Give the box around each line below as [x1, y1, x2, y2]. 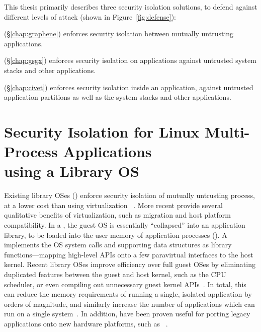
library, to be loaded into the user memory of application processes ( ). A [4, 229, 227, 240]
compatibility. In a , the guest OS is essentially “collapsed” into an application [4, 220, 245, 230]
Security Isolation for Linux [4, 121, 200, 142]
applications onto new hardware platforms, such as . [4, 318, 168, 328]
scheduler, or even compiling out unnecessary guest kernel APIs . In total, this [4, 279, 246, 289]
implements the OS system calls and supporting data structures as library [4, 239, 232, 250]
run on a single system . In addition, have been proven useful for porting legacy [4, 308, 250, 319]
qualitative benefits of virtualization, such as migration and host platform [4, 210, 231, 220]
